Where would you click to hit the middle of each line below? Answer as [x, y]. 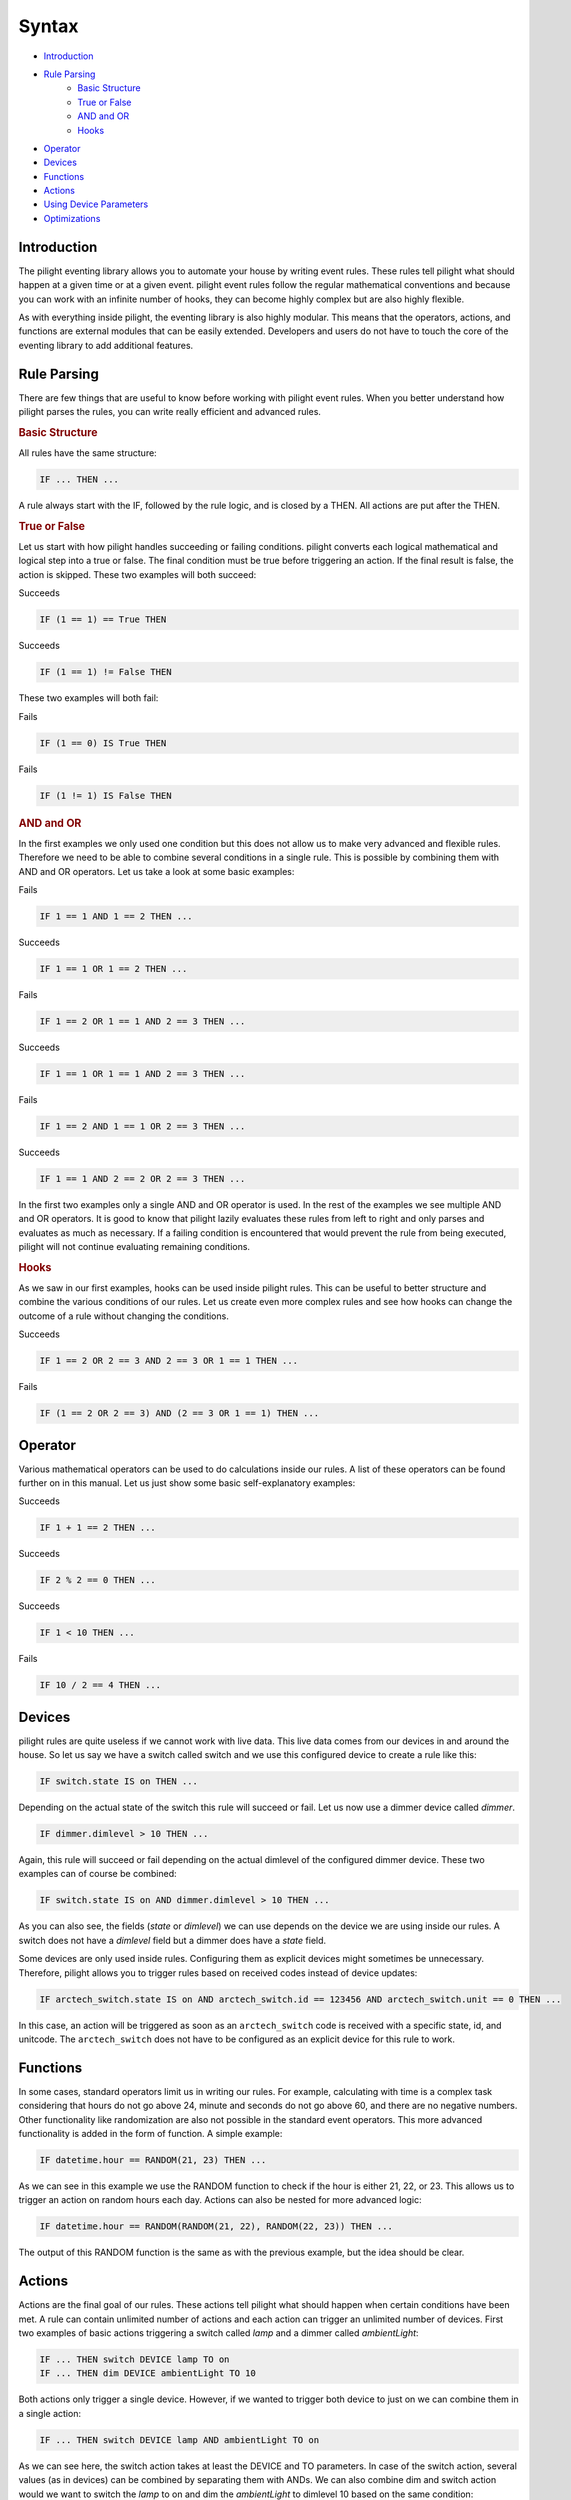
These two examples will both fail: [88, 698]
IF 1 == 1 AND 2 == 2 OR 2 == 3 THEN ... [142, 1178]
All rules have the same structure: [87, 453]
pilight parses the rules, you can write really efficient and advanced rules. [170, 411]
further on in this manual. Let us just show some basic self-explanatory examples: [187, 1482]
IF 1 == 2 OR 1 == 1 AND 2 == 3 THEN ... [142, 1021]
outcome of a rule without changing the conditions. [123, 1316]
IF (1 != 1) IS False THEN [105, 795]
